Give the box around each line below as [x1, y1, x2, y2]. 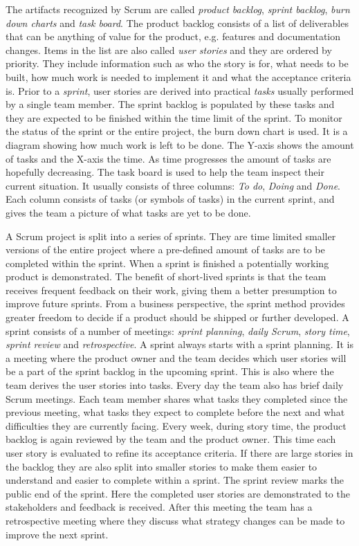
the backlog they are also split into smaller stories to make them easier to [6, 459, 317, 473]
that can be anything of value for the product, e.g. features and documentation [6, 29, 341, 44]
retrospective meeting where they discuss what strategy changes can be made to [6, 513, 345, 527]
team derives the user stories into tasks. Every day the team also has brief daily [6, 378, 344, 392]
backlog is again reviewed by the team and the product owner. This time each [6, 432, 336, 446]
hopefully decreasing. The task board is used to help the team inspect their [6, 165, 324, 179]
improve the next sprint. [6, 527, 109, 541]
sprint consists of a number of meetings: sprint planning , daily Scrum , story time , [6, 323, 350, 338]
